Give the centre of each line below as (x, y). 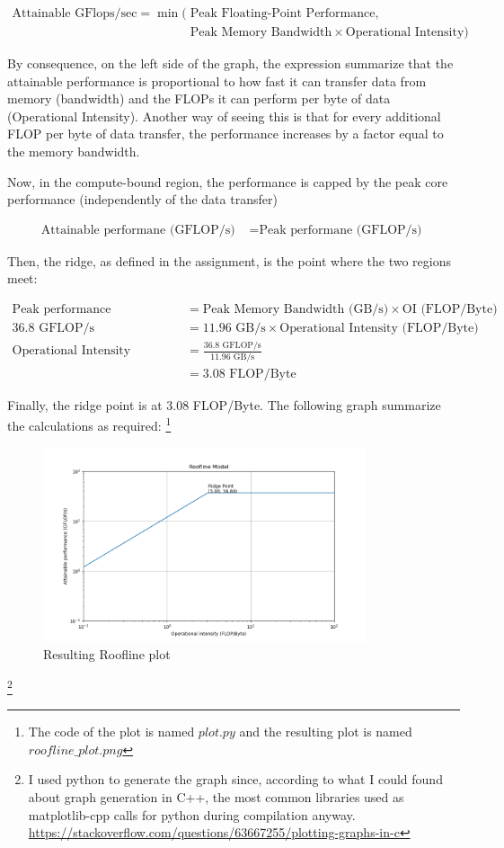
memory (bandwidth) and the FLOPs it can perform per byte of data (199, 98)
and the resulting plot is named (326, 732)
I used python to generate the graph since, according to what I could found (235, 779)
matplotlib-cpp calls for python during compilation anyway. (192, 814)
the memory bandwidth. (74, 152)
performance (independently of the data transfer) (142, 199)
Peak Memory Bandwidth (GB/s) (296, 310)
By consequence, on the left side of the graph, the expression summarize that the (230, 63)
